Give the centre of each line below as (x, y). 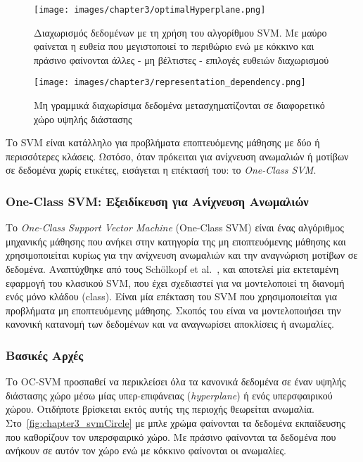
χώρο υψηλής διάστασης (83, 118)
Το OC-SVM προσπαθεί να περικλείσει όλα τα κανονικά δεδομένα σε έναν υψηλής (176, 381)
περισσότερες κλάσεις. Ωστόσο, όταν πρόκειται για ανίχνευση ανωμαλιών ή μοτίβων (177, 156)
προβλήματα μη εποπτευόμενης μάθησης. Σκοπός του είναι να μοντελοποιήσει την (173, 310)
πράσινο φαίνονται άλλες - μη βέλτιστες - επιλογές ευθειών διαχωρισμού (181, 59)
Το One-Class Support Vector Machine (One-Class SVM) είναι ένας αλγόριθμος (175, 227)
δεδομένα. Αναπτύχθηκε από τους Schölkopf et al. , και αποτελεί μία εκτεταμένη (172, 269)
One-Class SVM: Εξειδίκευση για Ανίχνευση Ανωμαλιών (157, 201)
